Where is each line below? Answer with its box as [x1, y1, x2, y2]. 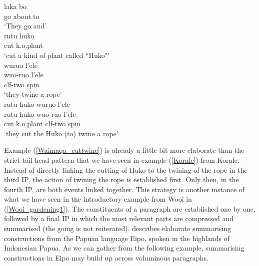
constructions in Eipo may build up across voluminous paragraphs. [4, 252, 208, 263]
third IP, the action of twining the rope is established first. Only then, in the [4, 174, 239, 185]
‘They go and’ [4, 20, 47, 31]
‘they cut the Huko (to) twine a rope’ [4, 128, 118, 138]
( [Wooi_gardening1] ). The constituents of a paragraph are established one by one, [4, 203, 255, 214]
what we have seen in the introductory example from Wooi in [4, 194, 192, 204]
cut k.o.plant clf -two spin [4, 118, 80, 129]
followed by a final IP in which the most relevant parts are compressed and [4, 213, 234, 224]
